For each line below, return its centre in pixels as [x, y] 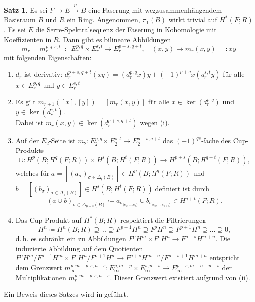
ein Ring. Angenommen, [103, 20]
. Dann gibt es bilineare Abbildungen [115, 39]
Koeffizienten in [28, 39]
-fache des [216, 140]
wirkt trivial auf [193, 20]
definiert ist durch [182, 188]
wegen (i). [155, 123]
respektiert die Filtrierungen [163, 220]
